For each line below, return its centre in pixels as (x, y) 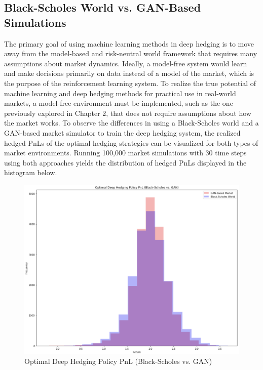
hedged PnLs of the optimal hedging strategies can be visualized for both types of (131, 142)
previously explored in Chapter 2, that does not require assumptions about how (128, 113)
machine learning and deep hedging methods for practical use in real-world (120, 93)
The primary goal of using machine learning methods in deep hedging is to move (129, 43)
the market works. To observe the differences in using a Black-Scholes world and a (131, 123)
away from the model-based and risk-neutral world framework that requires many (131, 53)
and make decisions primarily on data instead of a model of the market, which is (129, 73)
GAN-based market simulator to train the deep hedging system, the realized (122, 132)
